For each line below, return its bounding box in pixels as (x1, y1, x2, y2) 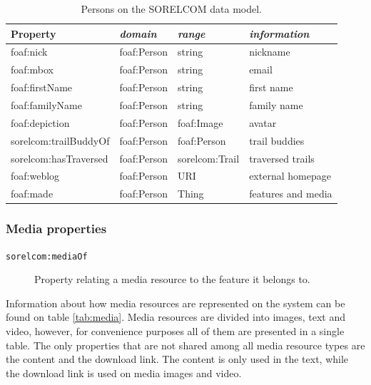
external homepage (249, 168, 331, 183)
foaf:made (11, 186, 54, 201)
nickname (249, 44, 290, 59)
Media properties (6, 220, 107, 237)
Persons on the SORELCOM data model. (81, 1, 262, 16)
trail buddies (249, 133, 305, 148)
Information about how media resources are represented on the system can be (6, 295, 345, 310)
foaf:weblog (11, 168, 60, 183)
